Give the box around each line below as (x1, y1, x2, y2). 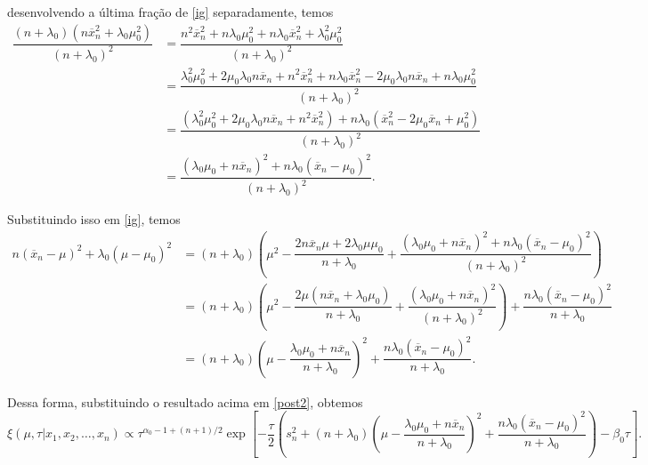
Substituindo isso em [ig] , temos (7, 210, 181, 228)
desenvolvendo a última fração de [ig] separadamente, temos (7, 3, 334, 20)
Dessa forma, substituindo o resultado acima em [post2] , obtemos (7, 392, 363, 411)
